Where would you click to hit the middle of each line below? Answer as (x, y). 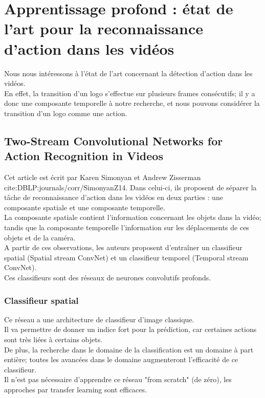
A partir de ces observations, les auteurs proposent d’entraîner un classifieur (123, 247)
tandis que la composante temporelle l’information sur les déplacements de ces (127, 227)
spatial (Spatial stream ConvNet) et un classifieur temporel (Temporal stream (126, 257)
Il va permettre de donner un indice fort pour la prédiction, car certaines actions (130, 329)
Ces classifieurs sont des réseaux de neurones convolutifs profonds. (108, 277)
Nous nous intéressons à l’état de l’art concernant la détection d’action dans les (128, 73)
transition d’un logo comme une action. (66, 113)
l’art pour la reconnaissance (104, 28)
